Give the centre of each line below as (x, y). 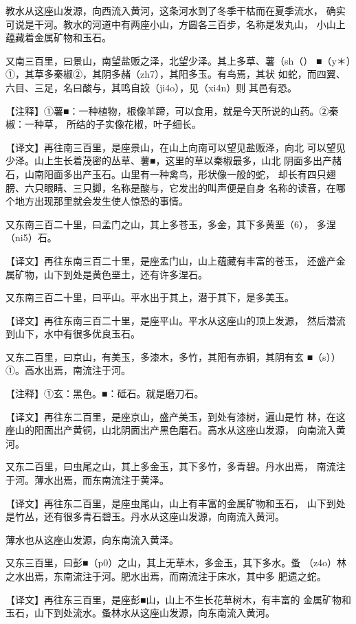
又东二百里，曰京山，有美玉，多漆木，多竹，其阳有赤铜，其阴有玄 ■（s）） (173, 356)
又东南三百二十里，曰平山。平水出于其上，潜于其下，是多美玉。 (150, 297)
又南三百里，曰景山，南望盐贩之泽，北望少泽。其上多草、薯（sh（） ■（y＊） (178, 60)
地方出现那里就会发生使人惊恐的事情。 (101, 201)
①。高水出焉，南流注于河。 (68, 370)
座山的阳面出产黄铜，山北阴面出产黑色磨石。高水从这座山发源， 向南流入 (171, 430)
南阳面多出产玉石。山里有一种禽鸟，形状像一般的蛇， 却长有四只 (180, 174)
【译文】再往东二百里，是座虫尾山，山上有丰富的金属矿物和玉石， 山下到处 (176, 503)
